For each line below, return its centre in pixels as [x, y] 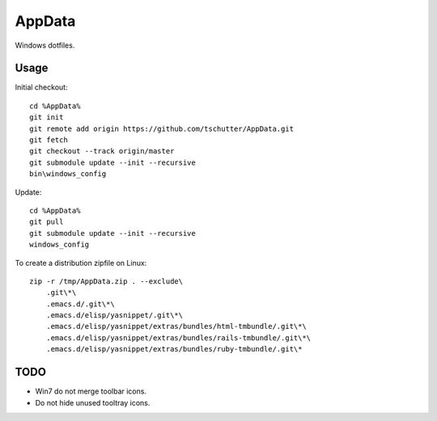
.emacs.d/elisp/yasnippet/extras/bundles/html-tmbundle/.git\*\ [176, 326]
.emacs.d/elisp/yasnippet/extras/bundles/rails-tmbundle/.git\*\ [178, 338]
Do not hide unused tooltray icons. [93, 402]
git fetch [49, 140]
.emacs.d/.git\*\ [80, 304]
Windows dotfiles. [45, 45]
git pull [47, 222]
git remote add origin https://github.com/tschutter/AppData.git [162, 128]
